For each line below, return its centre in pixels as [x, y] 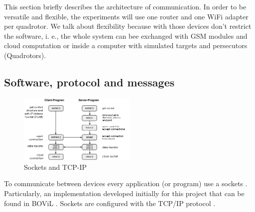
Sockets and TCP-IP [56, 167]
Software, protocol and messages [89, 82]
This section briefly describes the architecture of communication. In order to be [125, 6]
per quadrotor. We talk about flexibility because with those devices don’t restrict [128, 26]
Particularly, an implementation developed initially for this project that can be [124, 193]
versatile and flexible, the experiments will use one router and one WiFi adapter [126, 16]
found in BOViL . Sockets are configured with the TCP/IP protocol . [110, 203]
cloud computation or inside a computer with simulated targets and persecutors [126, 45]
